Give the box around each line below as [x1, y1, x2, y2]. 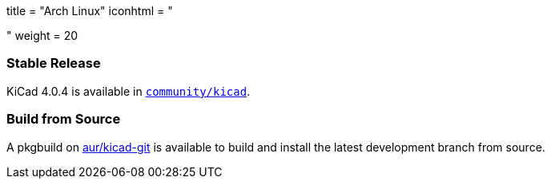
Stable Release [6, 55, 101, 72]
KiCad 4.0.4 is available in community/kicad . [6, 84, 251, 98]
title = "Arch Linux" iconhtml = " [6, 4, 173, 18]
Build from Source [6, 111, 121, 128]
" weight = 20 [6, 29, 78, 42]
